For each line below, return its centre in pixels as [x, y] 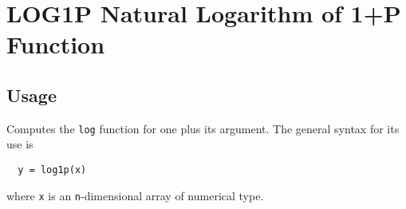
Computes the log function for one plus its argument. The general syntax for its [203, 128]
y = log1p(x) [52, 170]
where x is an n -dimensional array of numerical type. [135, 195]
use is [20, 144]
